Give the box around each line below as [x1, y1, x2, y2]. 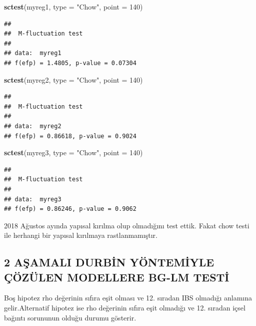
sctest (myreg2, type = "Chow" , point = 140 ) [4, 74, 143, 85]
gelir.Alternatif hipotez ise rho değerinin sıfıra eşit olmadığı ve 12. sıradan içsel [4, 302, 245, 313]
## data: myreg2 [4, 122, 61, 130]
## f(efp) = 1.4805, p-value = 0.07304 [4, 59, 136, 67]
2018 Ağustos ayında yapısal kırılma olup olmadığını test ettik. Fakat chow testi [4, 220, 249, 230]
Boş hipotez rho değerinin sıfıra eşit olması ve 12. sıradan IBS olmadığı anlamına [4, 292, 252, 303]
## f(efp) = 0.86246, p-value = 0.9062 [4, 205, 136, 213]
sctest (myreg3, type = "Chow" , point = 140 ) [4, 147, 143, 158]
